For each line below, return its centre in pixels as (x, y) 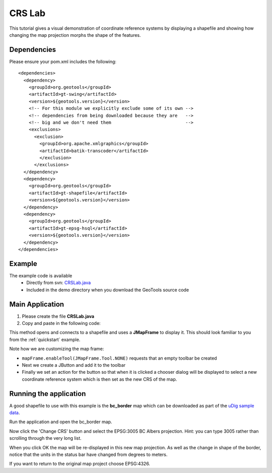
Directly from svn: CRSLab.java (59, 283)
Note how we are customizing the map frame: (57, 349)
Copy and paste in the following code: (61, 323)
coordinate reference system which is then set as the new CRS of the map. (99, 379)
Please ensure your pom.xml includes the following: (63, 61)
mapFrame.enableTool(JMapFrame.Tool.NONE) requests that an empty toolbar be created (119, 358)
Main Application (37, 304)
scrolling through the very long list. (45, 438)
